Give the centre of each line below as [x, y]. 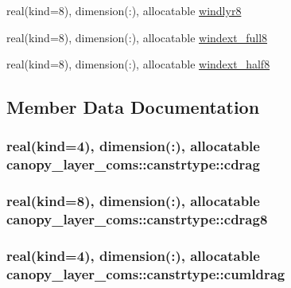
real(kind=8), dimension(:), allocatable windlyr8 [124, 10]
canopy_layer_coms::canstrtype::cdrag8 [137, 219]
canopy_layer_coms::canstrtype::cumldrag [146, 273]
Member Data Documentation [133, 107]
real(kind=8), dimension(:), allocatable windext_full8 [137, 37]
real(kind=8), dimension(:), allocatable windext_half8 [138, 64]
